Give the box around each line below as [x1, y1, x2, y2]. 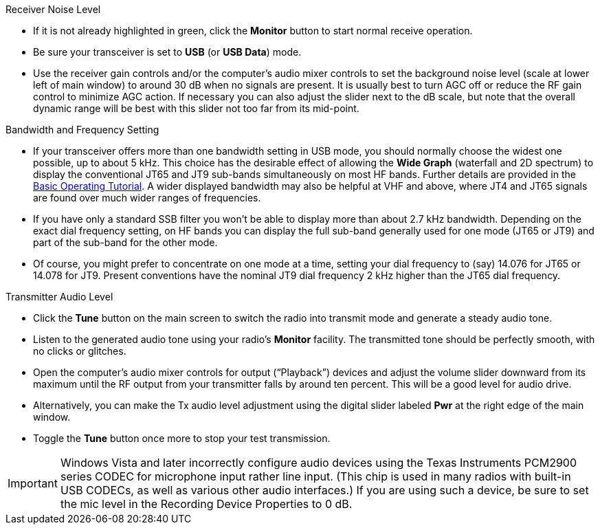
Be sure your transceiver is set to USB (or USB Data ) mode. [33, 46, 302, 58]
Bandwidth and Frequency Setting [5, 124, 159, 135]
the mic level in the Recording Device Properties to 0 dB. [60, 497, 353, 511]
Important [8, 476, 58, 490]
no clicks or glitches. [33, 345, 126, 357]
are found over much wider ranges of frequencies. [33, 192, 261, 203]
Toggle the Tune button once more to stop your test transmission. [33, 432, 331, 444]
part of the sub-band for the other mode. [33, 236, 218, 248]
